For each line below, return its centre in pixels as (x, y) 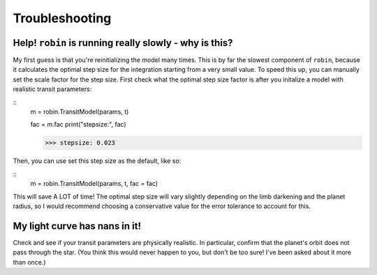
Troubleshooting (62, 18)
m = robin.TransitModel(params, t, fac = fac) (94, 184)
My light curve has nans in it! (77, 226)
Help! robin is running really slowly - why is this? (123, 43)
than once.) (29, 262)
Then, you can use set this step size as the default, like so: (97, 161)
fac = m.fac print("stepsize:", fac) (79, 125)
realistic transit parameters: (52, 89)
